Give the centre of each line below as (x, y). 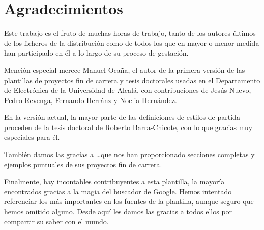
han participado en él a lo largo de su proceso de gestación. (96, 53)
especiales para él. (32, 137)
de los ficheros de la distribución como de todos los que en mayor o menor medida (132, 43)
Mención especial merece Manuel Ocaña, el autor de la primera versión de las (125, 70)
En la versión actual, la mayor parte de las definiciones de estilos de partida (122, 117)
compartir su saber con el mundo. (56, 221)
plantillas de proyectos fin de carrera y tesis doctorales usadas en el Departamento (132, 80)
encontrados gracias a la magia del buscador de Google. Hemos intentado (118, 191)
